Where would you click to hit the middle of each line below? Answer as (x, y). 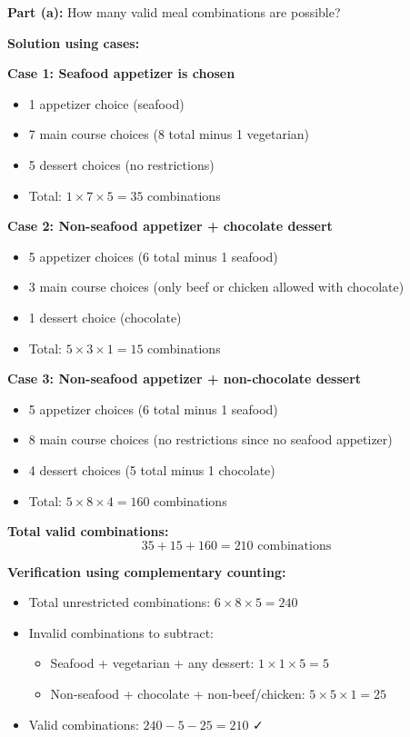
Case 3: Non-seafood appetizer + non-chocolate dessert (185, 378)
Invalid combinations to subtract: (121, 632)
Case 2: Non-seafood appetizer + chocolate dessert (170, 226)
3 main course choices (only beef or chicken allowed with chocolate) (216, 287)
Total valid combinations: (88, 531)
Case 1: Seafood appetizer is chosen (121, 73)
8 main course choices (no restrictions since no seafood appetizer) (210, 439)
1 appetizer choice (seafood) (106, 103)
